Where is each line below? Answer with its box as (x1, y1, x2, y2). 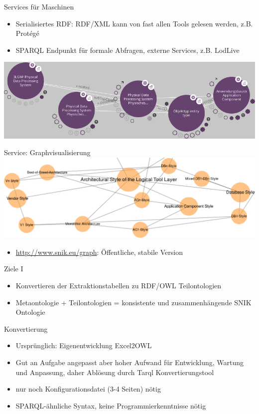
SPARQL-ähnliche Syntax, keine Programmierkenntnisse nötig (15, 400, 206, 411)
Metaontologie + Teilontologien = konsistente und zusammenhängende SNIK (15, 297, 252, 307)
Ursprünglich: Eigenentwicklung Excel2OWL (15, 340, 152, 351)
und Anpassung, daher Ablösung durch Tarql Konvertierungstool (15, 367, 214, 377)
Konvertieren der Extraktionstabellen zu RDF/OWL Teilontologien (15, 280, 222, 290)
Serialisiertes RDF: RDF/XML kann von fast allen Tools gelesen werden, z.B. (15, 18, 253, 28)
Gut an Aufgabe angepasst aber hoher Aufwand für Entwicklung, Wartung (15, 357, 244, 367)
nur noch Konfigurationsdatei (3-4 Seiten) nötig (15, 384, 161, 394)
